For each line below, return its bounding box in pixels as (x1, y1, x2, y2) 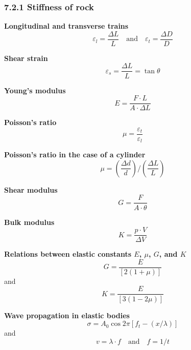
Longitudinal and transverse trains (4, 20, 129, 31)
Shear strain (4, 52, 48, 63)
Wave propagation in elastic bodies (4, 310, 130, 320)
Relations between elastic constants (4, 249, 131, 259)
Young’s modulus (4, 85, 66, 95)
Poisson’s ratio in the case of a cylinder (4, 149, 146, 160)
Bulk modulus (4, 216, 55, 227)
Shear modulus (4, 184, 58, 195)
